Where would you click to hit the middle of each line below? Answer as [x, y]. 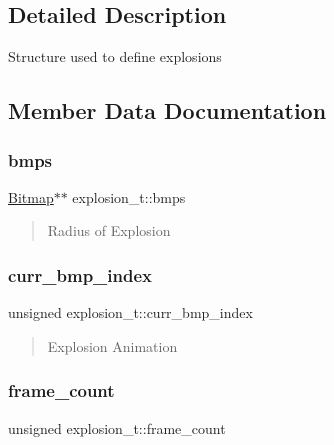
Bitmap [31, 196]
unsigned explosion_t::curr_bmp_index [130, 312]
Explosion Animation [112, 345]
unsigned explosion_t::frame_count [117, 427]
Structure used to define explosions [115, 56]
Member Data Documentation [167, 110]
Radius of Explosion [109, 230]
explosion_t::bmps [129, 196]
